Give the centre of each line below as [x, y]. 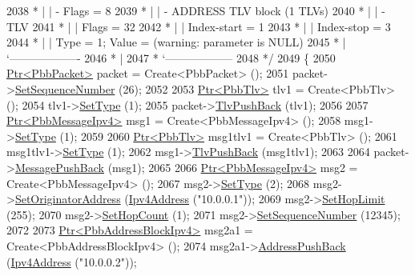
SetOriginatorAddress [68, 199]
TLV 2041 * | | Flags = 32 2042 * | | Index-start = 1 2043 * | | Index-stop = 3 [199, 26]
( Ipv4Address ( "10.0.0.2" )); [72, 261]
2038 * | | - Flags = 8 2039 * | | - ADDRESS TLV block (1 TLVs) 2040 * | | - [196, 10]
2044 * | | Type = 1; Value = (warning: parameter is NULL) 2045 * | [176, 42]
